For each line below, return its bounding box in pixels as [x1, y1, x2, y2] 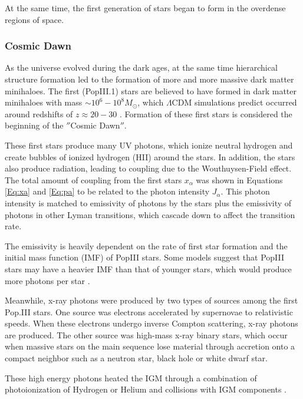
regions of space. [5, 13, 64, 25]
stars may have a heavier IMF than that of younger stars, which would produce [5, 262, 292, 275]
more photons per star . [5, 274, 90, 286]
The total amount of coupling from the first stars [5, 173, 182, 186]
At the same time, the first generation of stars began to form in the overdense [5, 2, 286, 14]
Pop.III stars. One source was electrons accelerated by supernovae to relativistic [5, 305, 293, 318]
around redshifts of [5, 107, 73, 120]
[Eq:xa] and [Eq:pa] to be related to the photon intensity [5, 185, 210, 197]
